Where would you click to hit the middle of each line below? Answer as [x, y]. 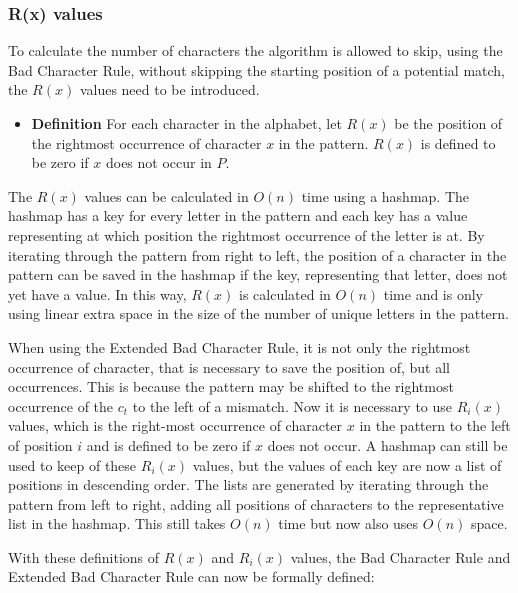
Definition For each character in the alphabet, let [186, 123]
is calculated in [285, 293]
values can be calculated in [166, 195]
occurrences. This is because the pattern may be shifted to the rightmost [231, 386]
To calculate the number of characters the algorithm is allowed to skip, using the [255, 50]
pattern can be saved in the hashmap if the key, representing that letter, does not [258, 274]
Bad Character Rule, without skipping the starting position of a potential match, [256, 69]
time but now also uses [348, 523]
